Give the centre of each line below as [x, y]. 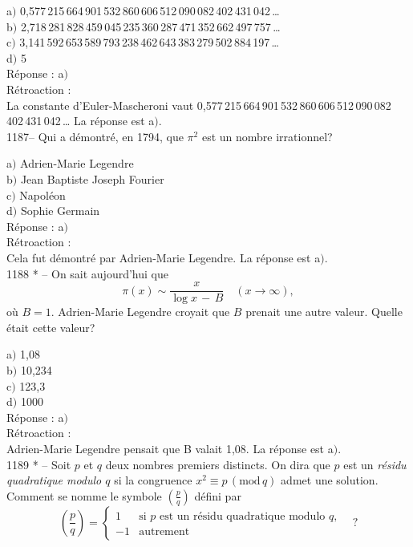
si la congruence [153, 480]
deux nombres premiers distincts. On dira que [218, 464]
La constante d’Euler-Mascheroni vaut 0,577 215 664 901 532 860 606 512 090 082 [199, 105]
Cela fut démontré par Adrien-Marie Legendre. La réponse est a [164, 257]
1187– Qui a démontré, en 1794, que [95, 136]
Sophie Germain [60, 211]
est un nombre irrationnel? [267, 136]
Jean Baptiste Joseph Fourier [92, 178]
